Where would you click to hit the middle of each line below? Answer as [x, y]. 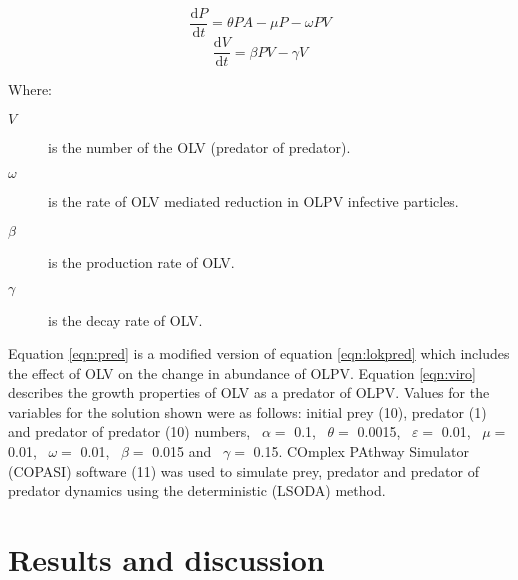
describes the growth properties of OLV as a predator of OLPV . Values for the [249, 392]
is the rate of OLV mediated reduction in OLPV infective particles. [253, 201]
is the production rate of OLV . [141, 261]
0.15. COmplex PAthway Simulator [361, 451]
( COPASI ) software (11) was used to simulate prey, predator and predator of [243, 470]
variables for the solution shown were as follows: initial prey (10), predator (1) [247, 411]
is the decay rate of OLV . [125, 319]
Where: [30, 89]
